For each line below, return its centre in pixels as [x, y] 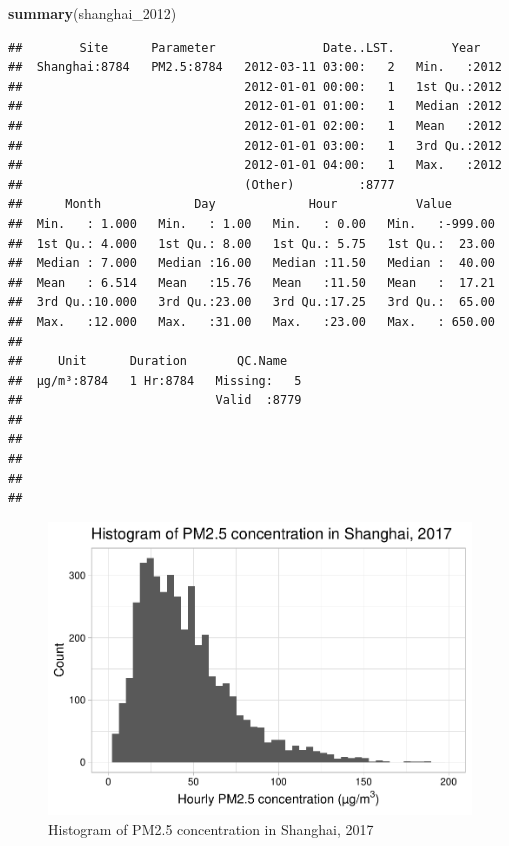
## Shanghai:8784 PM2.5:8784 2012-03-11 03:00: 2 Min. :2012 [255, 67]
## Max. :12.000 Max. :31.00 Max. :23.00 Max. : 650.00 [251, 321]
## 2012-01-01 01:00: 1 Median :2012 [255, 106]
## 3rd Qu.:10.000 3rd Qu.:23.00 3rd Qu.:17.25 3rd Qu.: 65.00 [251, 302]
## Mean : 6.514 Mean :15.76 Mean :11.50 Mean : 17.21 [251, 282]
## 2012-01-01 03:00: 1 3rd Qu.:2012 [255, 145]
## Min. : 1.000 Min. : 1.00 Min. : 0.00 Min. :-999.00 [251, 223]
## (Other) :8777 [201, 184]
